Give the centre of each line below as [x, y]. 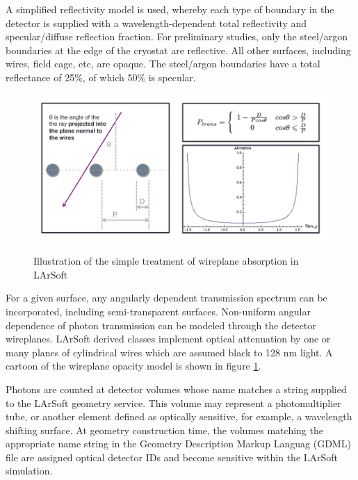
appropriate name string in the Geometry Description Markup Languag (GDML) [178, 444]
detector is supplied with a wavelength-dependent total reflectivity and [156, 23]
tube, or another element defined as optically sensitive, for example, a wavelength [179, 416]
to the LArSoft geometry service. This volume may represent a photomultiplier [173, 403]
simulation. [29, 471]
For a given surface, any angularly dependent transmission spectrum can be [166, 298]
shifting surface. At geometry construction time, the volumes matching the [164, 430]
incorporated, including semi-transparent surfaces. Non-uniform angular [158, 311]
